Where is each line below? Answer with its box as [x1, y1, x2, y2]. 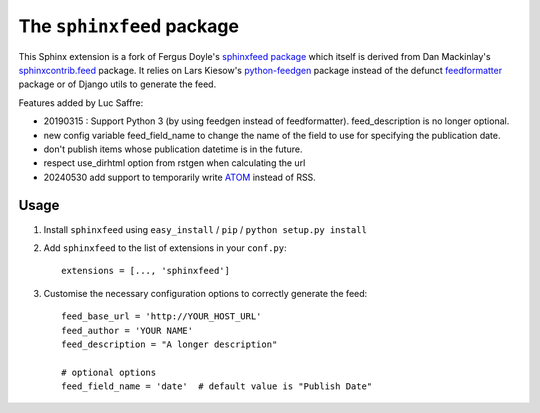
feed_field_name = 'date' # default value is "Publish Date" [61, 381, 373, 392]
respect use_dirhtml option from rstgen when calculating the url [43, 157, 306, 169]
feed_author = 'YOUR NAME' [61, 325, 194, 336]
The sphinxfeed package [18, 15, 240, 37]
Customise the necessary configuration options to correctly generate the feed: [43, 287, 368, 299]
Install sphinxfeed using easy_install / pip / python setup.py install [43, 223, 367, 235]
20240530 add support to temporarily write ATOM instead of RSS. [43, 171, 317, 183]
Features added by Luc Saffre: [18, 96, 144, 109]
